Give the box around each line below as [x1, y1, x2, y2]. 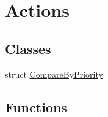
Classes [5, 39, 51, 58]
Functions [5, 97, 67, 116]
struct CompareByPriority [5, 67, 103, 80]
